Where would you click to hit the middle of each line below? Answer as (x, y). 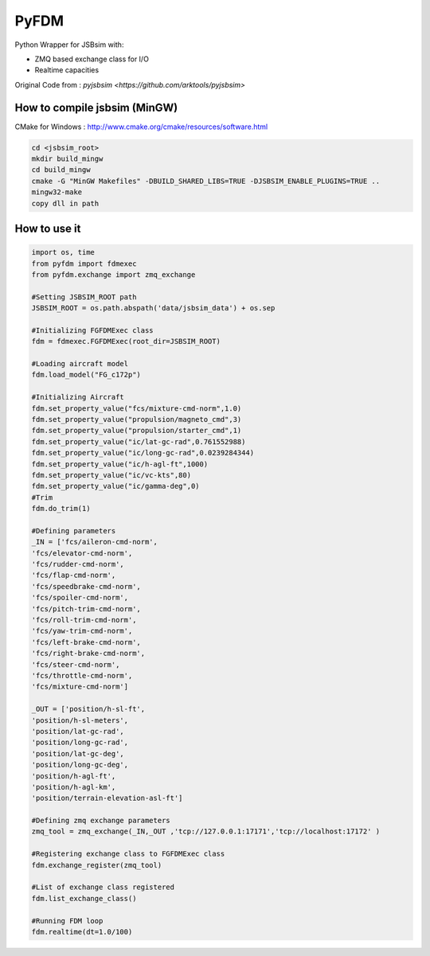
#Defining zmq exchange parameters (101, 821)
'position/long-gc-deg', (80, 765)
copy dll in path (65, 203)
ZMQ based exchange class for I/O (92, 59)
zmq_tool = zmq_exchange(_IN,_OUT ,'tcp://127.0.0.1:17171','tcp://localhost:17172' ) (206, 831)
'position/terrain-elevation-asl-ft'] (107, 798)
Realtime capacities (67, 70)
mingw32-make (57, 192)
